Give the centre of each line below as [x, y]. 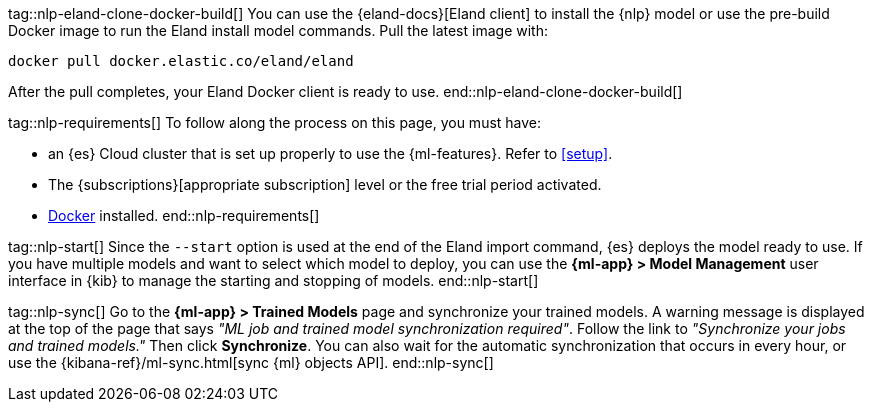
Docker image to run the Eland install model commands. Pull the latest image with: [278, 30]
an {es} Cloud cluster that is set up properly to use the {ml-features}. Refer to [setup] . [330, 153]
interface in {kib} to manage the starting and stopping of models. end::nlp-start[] [273, 280]
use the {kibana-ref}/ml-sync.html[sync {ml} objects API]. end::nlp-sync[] [251, 362]
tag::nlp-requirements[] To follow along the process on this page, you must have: [275, 122]
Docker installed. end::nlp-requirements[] [184, 215]
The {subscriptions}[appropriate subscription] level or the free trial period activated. [325, 184]
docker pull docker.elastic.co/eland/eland [181, 61]
